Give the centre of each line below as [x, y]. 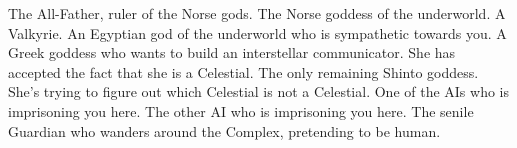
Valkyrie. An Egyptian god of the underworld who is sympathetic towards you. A [257, 32]
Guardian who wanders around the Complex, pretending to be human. [224, 130]
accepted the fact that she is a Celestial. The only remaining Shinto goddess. [243, 71]
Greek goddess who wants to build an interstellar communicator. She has [232, 52]
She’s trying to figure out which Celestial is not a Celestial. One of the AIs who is [259, 91]
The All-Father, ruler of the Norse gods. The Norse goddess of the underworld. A [257, 13]
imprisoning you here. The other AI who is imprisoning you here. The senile [241, 110]
